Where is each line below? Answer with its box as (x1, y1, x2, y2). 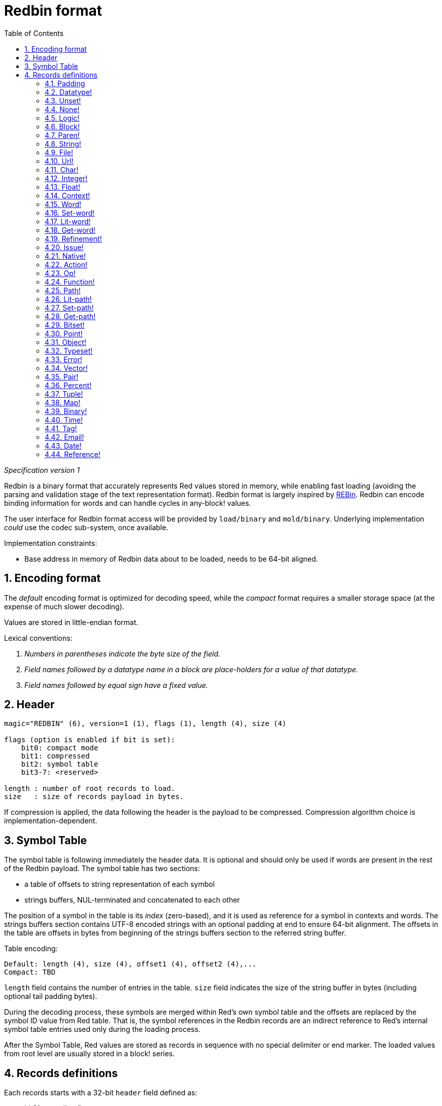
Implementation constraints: (4, 538, 97, 547)
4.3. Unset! (45, 96, 81, 105)
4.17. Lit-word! (45, 217, 91, 226)
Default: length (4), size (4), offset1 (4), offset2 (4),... (4, 960, 257, 969)
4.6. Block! (45, 122, 80, 131)
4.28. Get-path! (45, 312, 96, 321)
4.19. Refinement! (45, 234, 102, 243)
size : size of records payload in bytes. (4, 792, 184, 801)
